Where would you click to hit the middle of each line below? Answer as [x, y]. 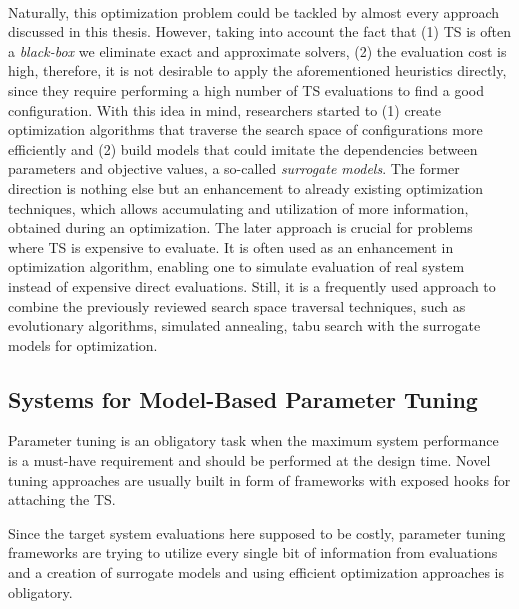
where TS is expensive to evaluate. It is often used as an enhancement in [231, 246]
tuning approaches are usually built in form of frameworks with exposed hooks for [259, 479]
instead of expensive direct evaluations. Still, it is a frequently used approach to [252, 285]
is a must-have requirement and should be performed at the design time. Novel [249, 460]
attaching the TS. [62, 499]
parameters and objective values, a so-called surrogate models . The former [234, 168]
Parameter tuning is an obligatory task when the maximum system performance [253, 440]
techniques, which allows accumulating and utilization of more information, [238, 207]
